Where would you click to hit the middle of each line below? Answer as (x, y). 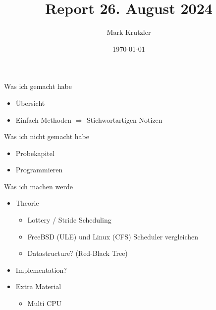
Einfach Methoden (44, 119)
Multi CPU (45, 303)
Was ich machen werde (38, 186)
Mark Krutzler (129, 32)
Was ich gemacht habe (38, 86)
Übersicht (30, 103)
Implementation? (41, 270)
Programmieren (39, 170)
